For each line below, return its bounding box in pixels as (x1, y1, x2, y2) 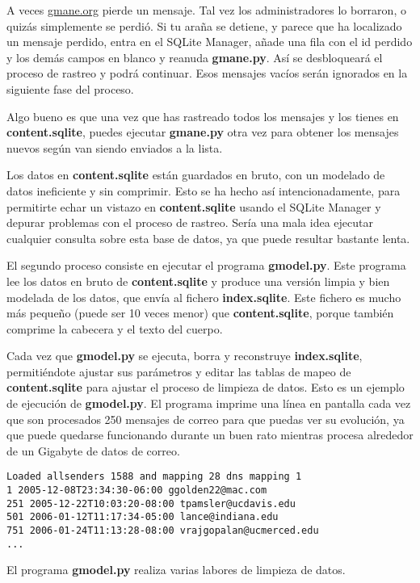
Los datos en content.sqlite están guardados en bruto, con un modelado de (6, 166, 385, 183)
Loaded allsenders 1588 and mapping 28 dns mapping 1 (6, 471, 302, 483)
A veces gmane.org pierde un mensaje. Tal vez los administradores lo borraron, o (6, 2, 406, 18)
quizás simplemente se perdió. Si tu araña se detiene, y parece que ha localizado (6, 17, 402, 34)
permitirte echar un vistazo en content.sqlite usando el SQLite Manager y (6, 198, 381, 215)
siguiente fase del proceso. (6, 80, 134, 97)
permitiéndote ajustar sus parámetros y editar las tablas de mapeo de (6, 363, 351, 380)
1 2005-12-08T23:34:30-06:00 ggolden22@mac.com (6, 484, 267, 497)
